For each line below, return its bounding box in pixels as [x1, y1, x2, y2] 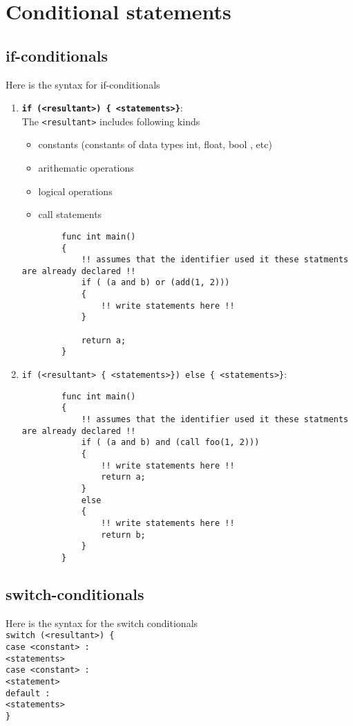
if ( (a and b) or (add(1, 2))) [81, 278, 230, 288]
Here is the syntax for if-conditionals [6, 77, 160, 91]
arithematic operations [38, 161, 134, 175]
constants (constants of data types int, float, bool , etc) [38, 137, 272, 152]
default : [6, 688, 50, 698]
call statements [38, 207, 102, 221]
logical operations [38, 183, 113, 198]
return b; [101, 529, 146, 540]
